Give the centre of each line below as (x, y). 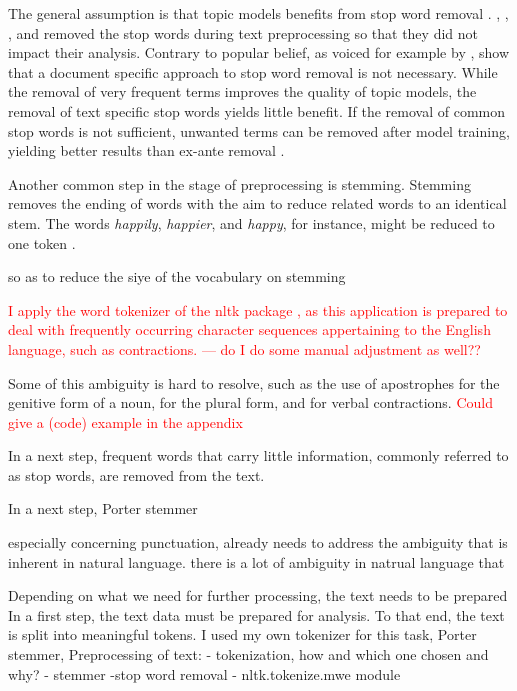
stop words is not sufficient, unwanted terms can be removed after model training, (259, 130)
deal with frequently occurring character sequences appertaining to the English (249, 329)
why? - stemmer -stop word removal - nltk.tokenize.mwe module (204, 673)
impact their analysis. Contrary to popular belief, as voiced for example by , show (259, 52)
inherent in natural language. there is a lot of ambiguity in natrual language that (256, 561)
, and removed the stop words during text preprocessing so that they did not (243, 32)
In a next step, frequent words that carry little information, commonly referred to (258, 455)
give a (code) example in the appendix (125, 421)
